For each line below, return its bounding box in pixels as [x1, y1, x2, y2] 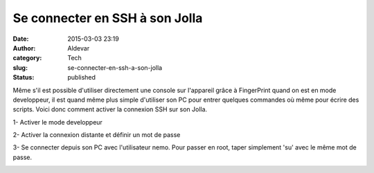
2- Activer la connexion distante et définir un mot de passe [12, 131, 181, 139]
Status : [12, 73, 35, 82]
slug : [12, 63, 28, 72]
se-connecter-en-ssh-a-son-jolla [67, 63, 163, 72]
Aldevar [67, 44, 90, 52]
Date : [12, 35, 29, 43]
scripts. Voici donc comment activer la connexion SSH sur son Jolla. [12, 105, 208, 113]
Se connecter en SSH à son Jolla [12, 10, 203, 26]
